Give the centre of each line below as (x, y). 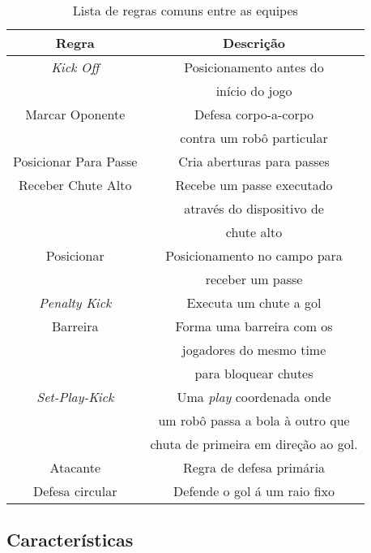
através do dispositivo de (254, 208)
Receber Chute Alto (75, 185)
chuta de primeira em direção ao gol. (254, 444)
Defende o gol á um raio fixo (254, 491)
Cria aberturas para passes (254, 161)
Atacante (75, 467)
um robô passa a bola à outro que (254, 420)
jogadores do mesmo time (254, 350)
